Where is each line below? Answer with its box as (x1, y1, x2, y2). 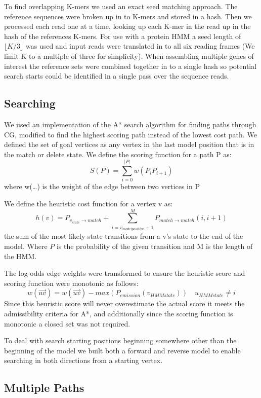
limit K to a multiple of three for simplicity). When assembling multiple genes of (4, 50, 254, 61)
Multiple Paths (4, 380, 84, 395)
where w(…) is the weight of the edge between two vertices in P (4, 181, 200, 192)
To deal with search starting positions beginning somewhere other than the (4, 335, 237, 346)
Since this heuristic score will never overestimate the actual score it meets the (4, 298, 245, 309)
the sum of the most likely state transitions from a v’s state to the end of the (4, 231, 243, 241)
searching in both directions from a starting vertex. (4, 355, 163, 366)
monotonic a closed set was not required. (4, 318, 130, 329)
